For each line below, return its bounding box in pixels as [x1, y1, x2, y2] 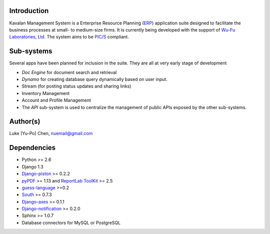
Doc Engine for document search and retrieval [21, 69, 117, 75]
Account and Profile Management [21, 97, 91, 103]
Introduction [9, 6, 49, 15]
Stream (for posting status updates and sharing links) [21, 83, 131, 89]
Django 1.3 [21, 163, 43, 169]
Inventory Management [21, 90, 70, 96]
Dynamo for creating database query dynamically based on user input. [21, 76, 167, 82]
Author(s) [9, 117, 40, 126]
